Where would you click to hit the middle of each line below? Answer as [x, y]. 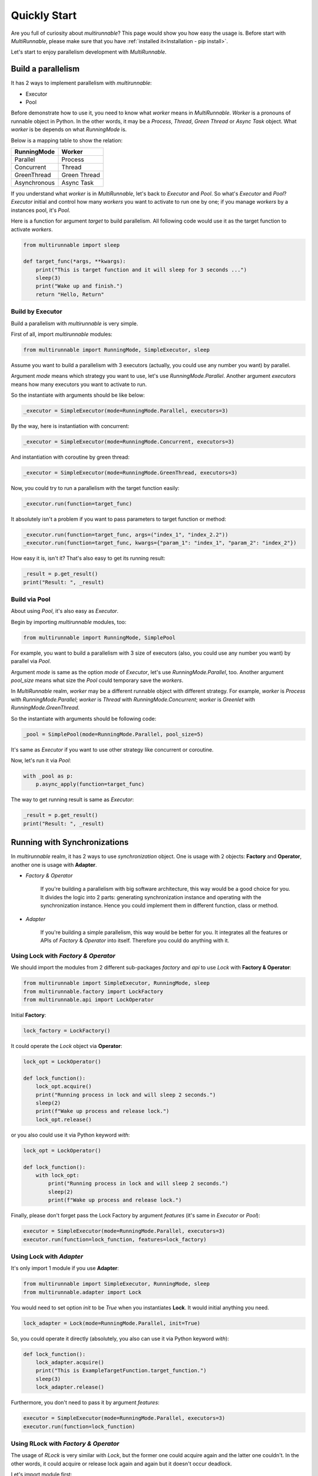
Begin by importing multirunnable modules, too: [69, 622]
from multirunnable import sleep [72, 245]
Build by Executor [37, 312]
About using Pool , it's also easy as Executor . [65, 611]
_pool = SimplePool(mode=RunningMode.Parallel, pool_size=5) [113, 734]
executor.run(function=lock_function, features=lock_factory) [115, 1239]
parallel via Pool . [31, 661]
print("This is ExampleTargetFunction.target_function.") [121, 1371]
